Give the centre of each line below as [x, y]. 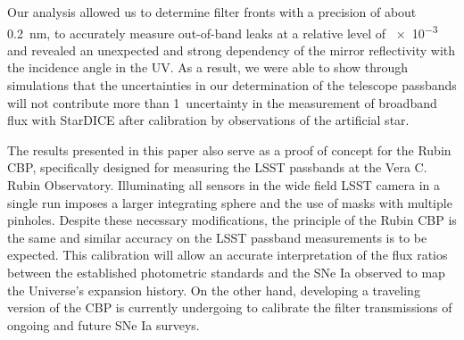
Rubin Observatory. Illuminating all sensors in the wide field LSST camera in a [224, 185]
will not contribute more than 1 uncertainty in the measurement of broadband [222, 102]
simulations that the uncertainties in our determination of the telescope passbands [232, 85]
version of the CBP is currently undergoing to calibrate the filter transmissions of [230, 307]
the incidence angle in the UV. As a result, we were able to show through [208, 67]
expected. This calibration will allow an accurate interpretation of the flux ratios [228, 255]
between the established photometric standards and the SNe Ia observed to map [226, 272]
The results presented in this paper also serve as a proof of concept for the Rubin [229, 149]
